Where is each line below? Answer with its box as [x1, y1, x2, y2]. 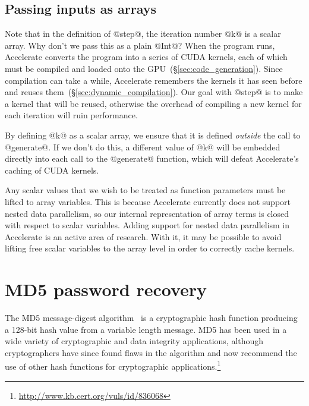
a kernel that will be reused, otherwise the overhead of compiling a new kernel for [5, 97, 302, 109]
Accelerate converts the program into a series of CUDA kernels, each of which [5, 51, 288, 63]
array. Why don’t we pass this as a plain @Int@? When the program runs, [5, 39, 275, 51]
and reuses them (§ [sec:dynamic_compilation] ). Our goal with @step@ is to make [5, 86, 303, 98]
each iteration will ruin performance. [5, 109, 138, 121]
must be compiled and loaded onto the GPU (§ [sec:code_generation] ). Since [5, 62, 283, 74]
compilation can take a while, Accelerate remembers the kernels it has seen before [5, 74, 302, 86]
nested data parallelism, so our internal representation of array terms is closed [5, 207, 289, 219]
